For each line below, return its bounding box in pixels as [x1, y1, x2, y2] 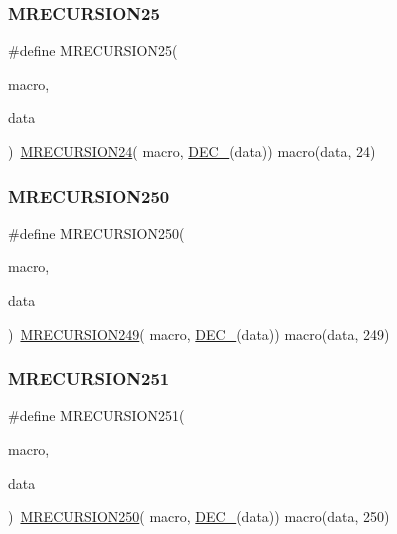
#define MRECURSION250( [8, 222, 185, 243]
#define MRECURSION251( [8, 405, 185, 426]
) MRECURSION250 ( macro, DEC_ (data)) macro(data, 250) [8, 506, 390, 527]
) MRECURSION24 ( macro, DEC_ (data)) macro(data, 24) [8, 141, 376, 161]
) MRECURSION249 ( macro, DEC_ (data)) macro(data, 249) [8, 323, 390, 344]
